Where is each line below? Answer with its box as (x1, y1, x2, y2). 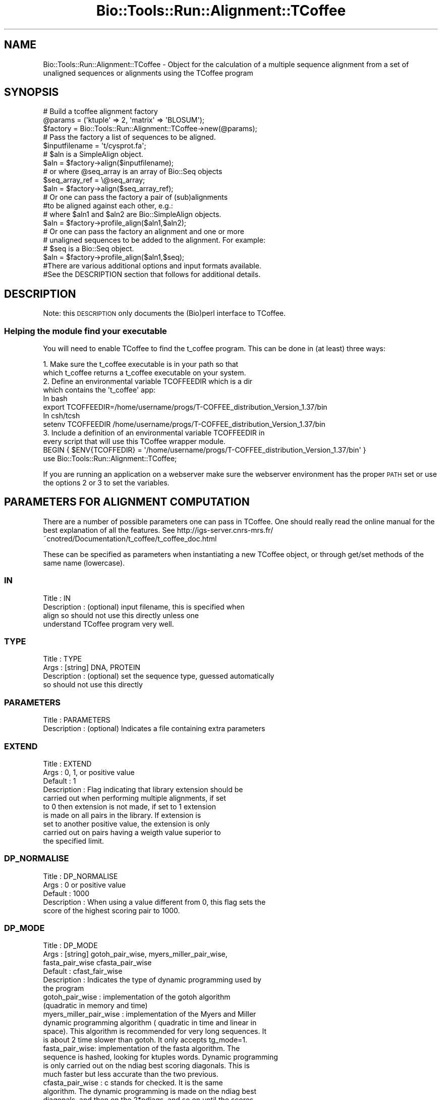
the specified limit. (43, 836, 104, 845)
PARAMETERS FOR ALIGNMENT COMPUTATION (4, 496, 250, 509)
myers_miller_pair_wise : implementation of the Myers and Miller (43, 1010, 256, 1019)
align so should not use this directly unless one (43, 611, 199, 620)
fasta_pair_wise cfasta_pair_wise (43, 958, 152, 967)
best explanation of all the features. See (43, 525, 175, 534)
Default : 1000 (43, 889, 90, 898)
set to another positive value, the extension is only (43, 819, 210, 828)
